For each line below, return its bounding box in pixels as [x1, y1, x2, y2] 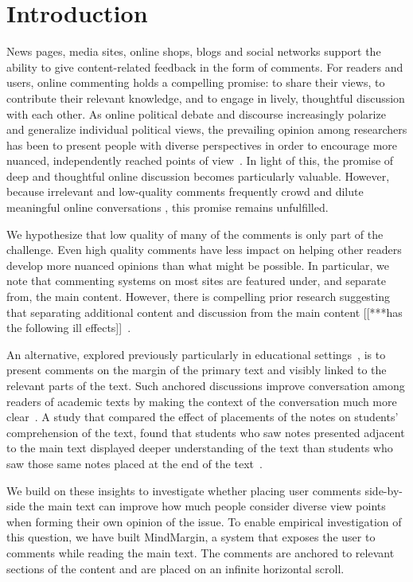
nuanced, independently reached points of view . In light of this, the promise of [6, 152, 394, 169]
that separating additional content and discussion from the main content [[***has [6, 303, 403, 320]
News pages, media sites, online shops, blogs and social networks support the [6, 43, 381, 60]
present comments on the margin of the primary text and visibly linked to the [6, 361, 387, 378]
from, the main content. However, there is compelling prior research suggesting [6, 288, 390, 305]
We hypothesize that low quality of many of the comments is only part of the [6, 225, 384, 242]
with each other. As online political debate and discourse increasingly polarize [6, 105, 386, 122]
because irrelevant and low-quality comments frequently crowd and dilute [6, 183, 364, 200]
